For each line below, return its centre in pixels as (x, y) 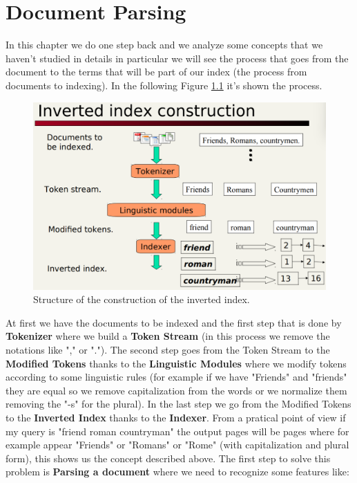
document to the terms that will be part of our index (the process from (156, 72)
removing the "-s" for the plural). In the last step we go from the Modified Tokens (178, 404)
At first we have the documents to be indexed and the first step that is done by (174, 322)
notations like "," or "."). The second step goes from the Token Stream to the (168, 350)
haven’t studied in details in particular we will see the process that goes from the (177, 58)
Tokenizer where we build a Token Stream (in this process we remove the (168, 336)
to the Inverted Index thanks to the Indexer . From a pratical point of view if (176, 418)
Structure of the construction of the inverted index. (142, 299)
